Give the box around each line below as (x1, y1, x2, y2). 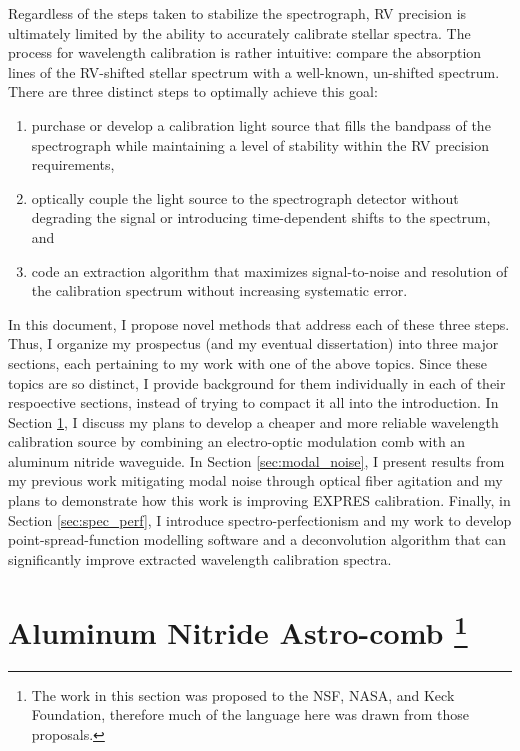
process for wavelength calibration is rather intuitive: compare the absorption (8, 42, 482, 63)
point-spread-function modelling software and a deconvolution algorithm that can (8, 529, 507, 550)
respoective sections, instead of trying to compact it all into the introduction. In (8, 392, 499, 413)
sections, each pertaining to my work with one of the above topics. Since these (8, 352, 488, 373)
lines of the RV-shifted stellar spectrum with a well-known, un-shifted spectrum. (8, 61, 500, 82)
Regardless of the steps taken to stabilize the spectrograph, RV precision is (8, 3, 467, 23)
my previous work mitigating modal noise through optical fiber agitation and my (8, 470, 503, 491)
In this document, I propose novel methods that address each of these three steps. (8, 313, 510, 334)
